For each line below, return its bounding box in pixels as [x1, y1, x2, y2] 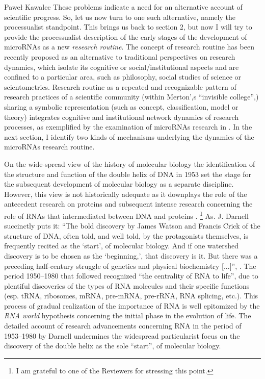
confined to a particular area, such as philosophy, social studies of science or [4, 71, 242, 82]
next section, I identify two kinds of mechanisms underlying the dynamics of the [4, 131, 254, 142]
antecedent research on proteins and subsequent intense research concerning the [4, 198, 253, 209]
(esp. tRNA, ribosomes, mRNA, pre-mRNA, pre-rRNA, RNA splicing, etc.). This [4, 290, 258, 301]
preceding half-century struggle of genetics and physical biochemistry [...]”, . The [4, 260, 256, 271]
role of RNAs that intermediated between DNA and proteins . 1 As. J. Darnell [4, 209, 249, 221]
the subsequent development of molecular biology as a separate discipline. [4, 179, 234, 189]
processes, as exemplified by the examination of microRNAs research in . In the [4, 121, 252, 132]
